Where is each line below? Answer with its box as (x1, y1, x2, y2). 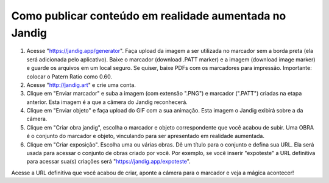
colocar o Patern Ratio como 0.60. (26, 73, 113, 80)
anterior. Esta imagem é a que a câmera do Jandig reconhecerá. (26, 98, 188, 106)
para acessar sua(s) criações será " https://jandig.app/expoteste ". (26, 158, 191, 165)
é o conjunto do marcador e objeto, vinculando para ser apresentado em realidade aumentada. (26, 133, 265, 140)
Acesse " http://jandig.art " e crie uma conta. (26, 81, 136, 88)
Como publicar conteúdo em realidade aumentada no (11, 9, 286, 22)
